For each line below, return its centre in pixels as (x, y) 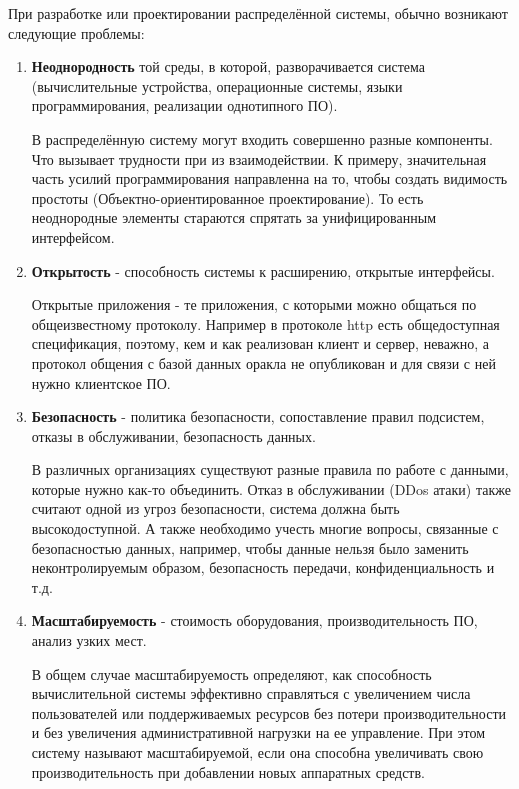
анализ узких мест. (89, 640)
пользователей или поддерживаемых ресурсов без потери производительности (269, 712)
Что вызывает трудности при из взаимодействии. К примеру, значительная (259, 158)
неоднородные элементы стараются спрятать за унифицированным (234, 217)
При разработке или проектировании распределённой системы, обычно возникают (258, 13)
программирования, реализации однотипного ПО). (184, 105)
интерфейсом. (73, 236)
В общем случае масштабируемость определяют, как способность (231, 673)
